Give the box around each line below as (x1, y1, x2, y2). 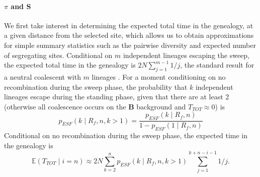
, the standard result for (180, 60, 254, 70)
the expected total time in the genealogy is (4, 60, 136, 70)
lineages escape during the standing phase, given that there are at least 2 (4, 91, 229, 102)
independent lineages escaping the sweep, (123, 49, 250, 60)
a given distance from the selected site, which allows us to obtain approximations (4, 30, 254, 40)
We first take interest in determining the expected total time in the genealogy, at (4, 20, 253, 30)
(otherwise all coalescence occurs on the (4, 101, 126, 111)
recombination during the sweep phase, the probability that (4, 81, 188, 92)
